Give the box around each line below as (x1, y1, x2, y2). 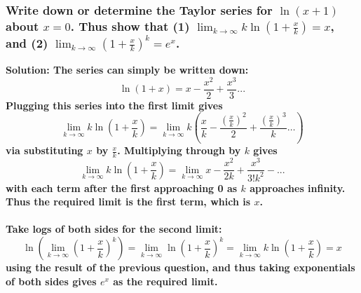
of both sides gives (6, 273, 97, 288)
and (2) (6, 34, 48, 51)
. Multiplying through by (117, 143, 241, 158)
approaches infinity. (250, 180, 346, 195)
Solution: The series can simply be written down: (6, 62, 249, 77)
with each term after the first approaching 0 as (6, 180, 238, 195)
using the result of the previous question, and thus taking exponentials (6, 260, 355, 275)
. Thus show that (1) (70, 17, 190, 34)
